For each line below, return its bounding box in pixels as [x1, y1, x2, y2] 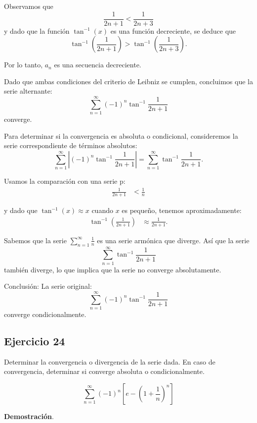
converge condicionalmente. [4, 309, 86, 319]
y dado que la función [4, 25, 70, 36]
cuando [91, 205, 113, 215]
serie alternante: [4, 86, 52, 96]
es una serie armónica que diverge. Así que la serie [97, 235, 250, 245]
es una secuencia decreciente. [54, 59, 141, 70]
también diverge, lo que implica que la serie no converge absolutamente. [4, 264, 221, 274]
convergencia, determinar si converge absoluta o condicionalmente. [4, 366, 205, 376]
